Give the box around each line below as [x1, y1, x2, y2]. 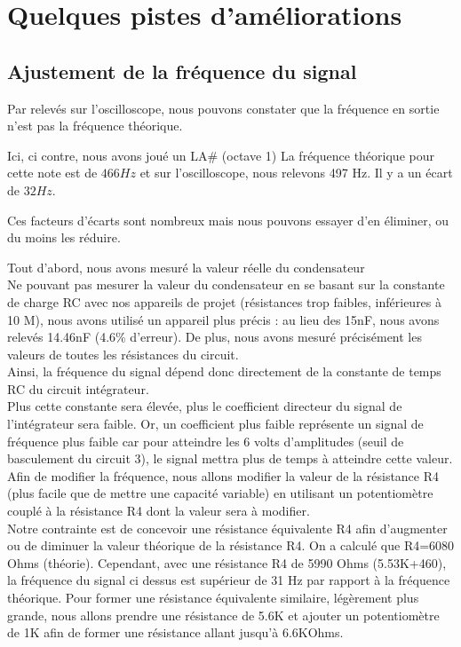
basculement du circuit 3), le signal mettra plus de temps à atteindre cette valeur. [7, 449, 453, 468]
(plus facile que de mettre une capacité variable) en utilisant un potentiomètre [7, 484, 433, 502]
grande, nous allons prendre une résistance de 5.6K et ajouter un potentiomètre [7, 605, 440, 624]
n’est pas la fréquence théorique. [7, 116, 183, 135]
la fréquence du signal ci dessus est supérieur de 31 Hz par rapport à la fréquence [7, 571, 450, 589]
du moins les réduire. [7, 228, 121, 247]
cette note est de [7, 163, 98, 182]
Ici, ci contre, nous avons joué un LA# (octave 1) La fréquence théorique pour [7, 146, 434, 164]
